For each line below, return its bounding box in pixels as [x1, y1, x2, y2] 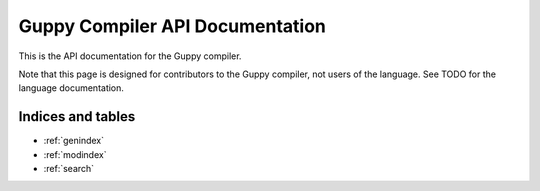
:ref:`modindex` [43, 148, 107, 160]
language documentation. [18, 82, 125, 94]
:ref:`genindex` [43, 135, 105, 147]
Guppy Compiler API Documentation [18, 15, 327, 37]
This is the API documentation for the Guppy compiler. [18, 50, 242, 62]
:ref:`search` [43, 163, 95, 175]
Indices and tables [18, 108, 136, 125]
